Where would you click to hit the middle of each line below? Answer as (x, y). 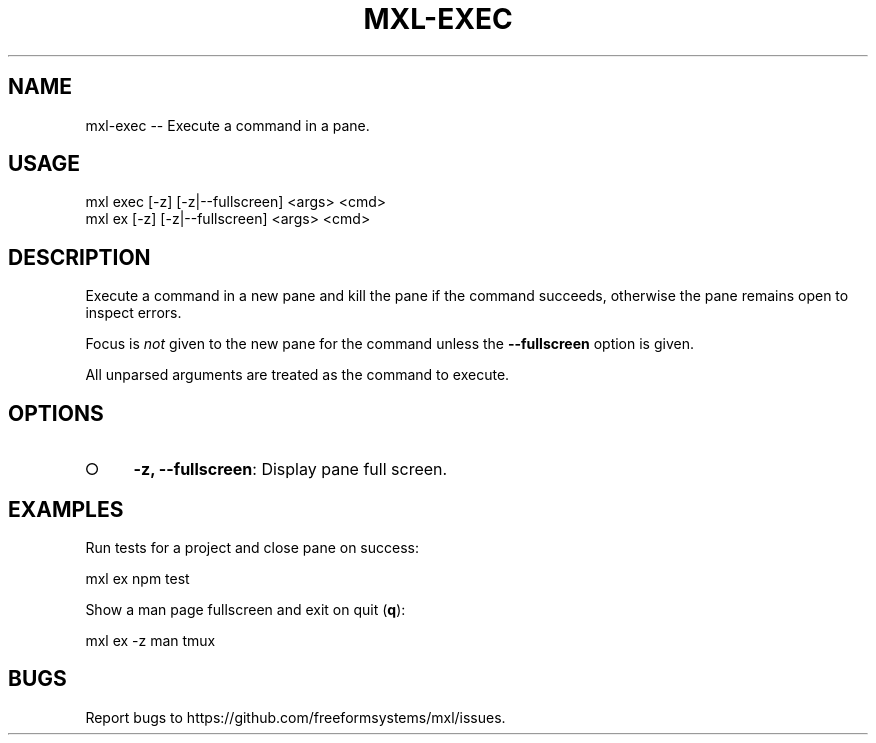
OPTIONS (56, 413)
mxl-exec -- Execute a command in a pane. (227, 125)
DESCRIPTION (79, 257)
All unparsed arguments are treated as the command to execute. (297, 375)
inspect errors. (133, 313)
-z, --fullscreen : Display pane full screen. (290, 469)
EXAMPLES (66, 509)
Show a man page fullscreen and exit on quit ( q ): (245, 609)
